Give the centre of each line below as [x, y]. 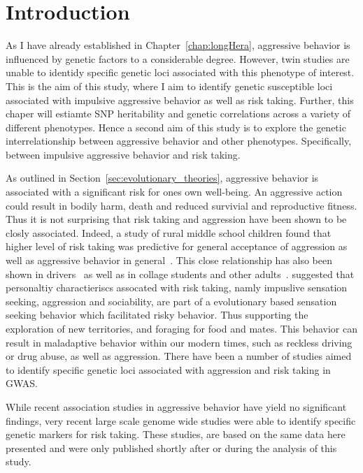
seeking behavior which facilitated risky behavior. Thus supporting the [157, 315]
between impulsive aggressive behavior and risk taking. [123, 154]
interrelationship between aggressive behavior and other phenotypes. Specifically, [179, 141]
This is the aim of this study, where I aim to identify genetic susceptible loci [169, 86]
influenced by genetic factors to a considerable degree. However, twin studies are [178, 58]
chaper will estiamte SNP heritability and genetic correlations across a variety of [178, 114]
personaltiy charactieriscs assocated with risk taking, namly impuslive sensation [177, 288]
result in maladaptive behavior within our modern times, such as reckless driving [179, 342]
